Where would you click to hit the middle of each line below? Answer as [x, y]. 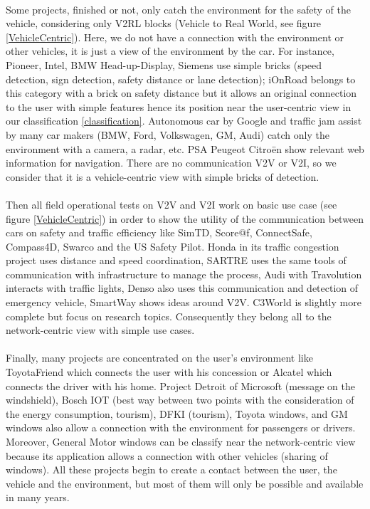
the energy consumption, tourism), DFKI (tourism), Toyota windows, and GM [177, 413]
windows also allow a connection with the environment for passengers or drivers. [181, 427]
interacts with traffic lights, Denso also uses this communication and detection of [182, 288]
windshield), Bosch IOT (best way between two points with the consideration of [180, 400]
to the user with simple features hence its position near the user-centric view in [179, 106]
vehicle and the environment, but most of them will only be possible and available [185, 483]
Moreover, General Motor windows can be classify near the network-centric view [181, 441]
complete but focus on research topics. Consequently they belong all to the [169, 316]
